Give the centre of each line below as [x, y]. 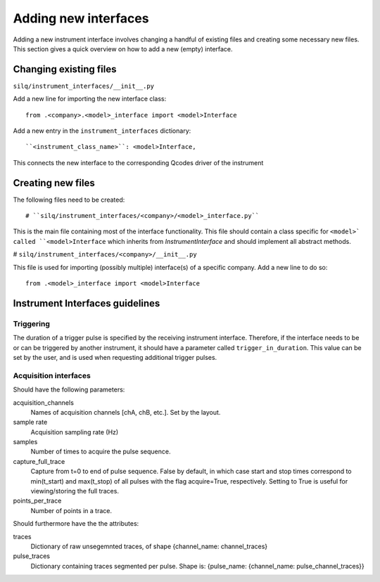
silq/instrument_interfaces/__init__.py [84, 86]
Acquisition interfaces [52, 375]
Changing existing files [65, 69]
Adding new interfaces [81, 18]
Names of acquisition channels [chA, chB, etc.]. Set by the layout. [126, 412]
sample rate [30, 422]
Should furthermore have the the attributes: [76, 524]
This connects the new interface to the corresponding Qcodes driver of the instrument [138, 162]
